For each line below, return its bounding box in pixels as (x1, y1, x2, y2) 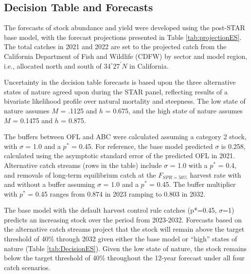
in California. (129, 60, 169, 71)
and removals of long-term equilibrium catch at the (4, 169, 156, 180)
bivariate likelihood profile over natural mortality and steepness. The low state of (4, 96, 246, 106)
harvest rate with (190, 169, 241, 180)
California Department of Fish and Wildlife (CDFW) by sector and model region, (4, 51, 248, 61)
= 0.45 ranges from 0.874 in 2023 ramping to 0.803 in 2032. (28, 188, 205, 199)
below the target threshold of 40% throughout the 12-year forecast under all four (4, 253, 245, 263)
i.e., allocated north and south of (4, 60, 102, 71)
